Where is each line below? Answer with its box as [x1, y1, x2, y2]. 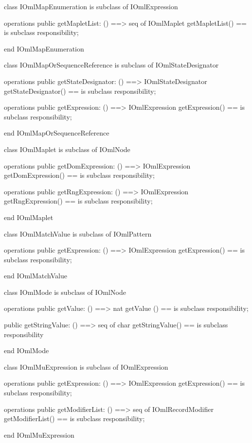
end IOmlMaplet [4, 212, 54, 222]
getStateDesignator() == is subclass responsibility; [4, 85, 156, 96]
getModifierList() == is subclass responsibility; [4, 413, 145, 424]
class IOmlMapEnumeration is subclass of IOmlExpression [4, 1, 178, 11]
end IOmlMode [4, 345, 49, 356]
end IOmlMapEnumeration [4, 43, 84, 53]
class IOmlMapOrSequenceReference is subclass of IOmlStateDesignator [4, 60, 219, 70]
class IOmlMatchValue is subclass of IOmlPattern [4, 228, 152, 239]
